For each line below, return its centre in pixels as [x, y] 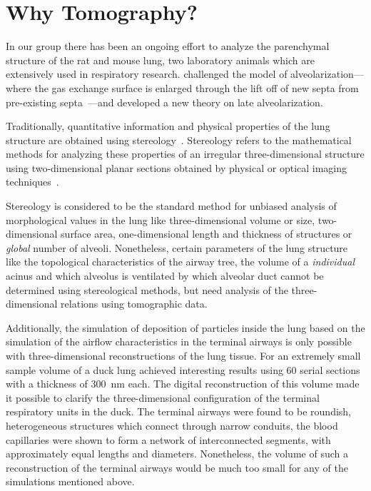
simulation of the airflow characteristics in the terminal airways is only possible [179, 341]
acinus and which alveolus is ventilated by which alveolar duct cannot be [165, 276]
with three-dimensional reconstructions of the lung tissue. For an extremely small [183, 355]
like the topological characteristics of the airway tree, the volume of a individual [180, 262]
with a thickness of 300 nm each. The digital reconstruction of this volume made [183, 384]
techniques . [32, 182]
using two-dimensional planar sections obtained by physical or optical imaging [177, 167]
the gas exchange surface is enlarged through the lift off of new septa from [197, 87]
